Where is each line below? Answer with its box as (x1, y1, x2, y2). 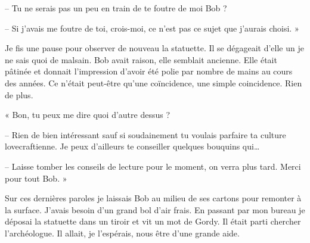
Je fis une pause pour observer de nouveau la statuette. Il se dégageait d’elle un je (5, 42, 304, 54)
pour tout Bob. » (5, 172, 67, 184)
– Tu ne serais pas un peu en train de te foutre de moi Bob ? (5, 2, 227, 14)
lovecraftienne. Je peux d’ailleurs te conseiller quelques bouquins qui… (5, 140, 260, 152)
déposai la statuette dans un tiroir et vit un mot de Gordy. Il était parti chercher (5, 215, 301, 228)
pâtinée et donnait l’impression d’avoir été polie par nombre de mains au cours (5, 65, 293, 77)
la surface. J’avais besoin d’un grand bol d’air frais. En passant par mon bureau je (5, 203, 305, 216)
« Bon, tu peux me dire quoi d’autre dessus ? (5, 108, 170, 121)
